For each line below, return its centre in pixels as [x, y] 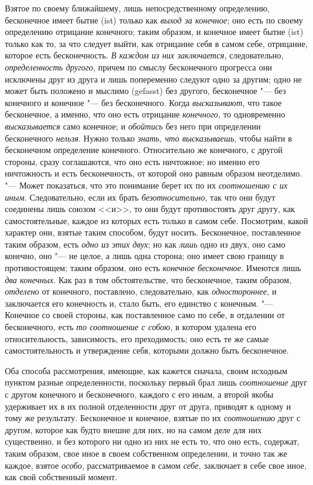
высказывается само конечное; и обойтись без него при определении [133, 126]
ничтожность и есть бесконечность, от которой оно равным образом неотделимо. [153, 173]
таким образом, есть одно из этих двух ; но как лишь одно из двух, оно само [145, 244]
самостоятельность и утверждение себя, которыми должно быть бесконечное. [147, 350]
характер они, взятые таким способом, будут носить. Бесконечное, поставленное [153, 232]
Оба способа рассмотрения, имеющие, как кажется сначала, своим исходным [146, 370]
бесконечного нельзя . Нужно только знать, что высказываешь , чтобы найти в [149, 138]
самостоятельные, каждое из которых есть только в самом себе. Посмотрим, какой [156, 220]
